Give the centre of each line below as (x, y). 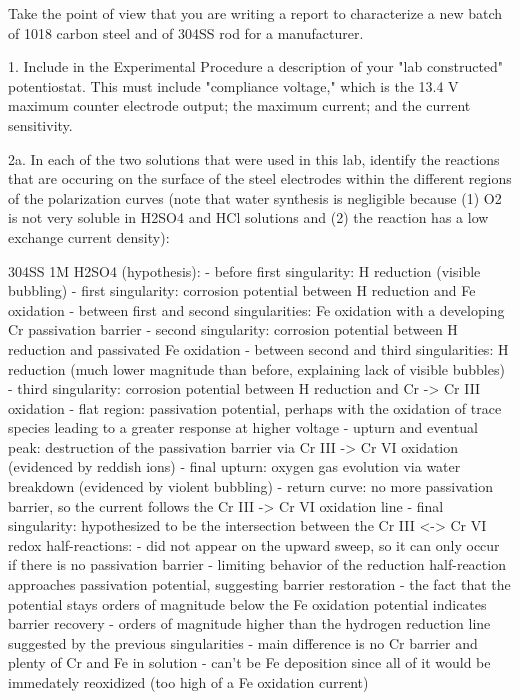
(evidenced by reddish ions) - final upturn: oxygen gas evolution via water (234, 466)
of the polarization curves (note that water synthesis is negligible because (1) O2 (255, 197)
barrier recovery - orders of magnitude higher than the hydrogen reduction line (249, 623)
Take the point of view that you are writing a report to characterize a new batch (255, 13)
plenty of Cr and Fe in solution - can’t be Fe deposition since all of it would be (249, 662)
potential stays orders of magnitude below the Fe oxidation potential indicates (247, 603)
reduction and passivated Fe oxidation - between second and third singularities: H (258, 348)
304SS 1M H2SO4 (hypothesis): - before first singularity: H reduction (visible (244, 270)
